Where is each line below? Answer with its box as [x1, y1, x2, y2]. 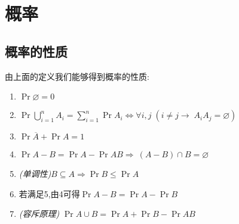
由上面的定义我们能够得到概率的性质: [5, 70, 149, 82]
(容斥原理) [19, 207, 60, 220]
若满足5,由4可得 [19, 187, 80, 200]
